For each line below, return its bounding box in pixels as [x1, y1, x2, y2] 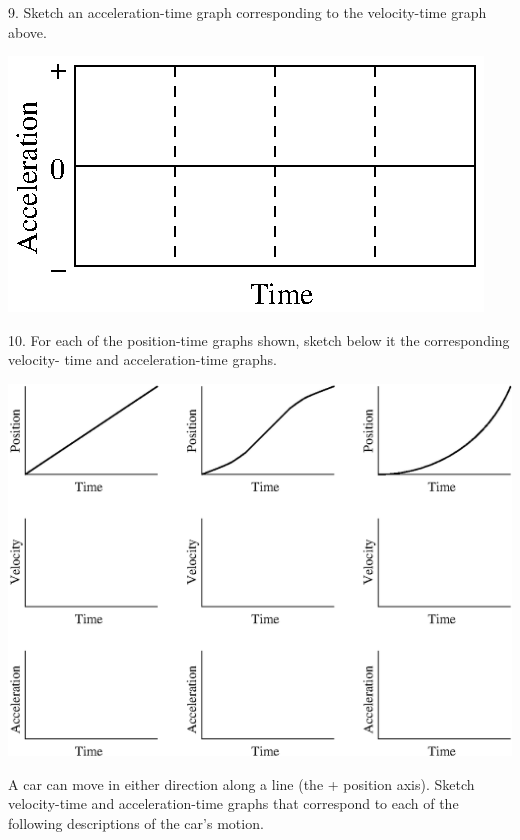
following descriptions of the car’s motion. [8, 812, 264, 833]
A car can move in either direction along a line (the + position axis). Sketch [8, 773, 475, 794]
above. [8, 21, 47, 42]
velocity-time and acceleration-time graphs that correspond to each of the [8, 793, 459, 814]
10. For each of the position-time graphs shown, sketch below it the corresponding [8, 329, 510, 350]
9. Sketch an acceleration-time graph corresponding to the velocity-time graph [8, 2, 487, 22]
